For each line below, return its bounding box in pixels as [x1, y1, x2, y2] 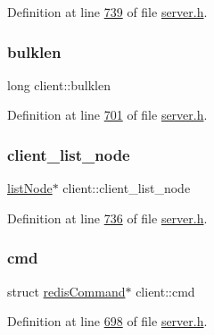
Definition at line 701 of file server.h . [7, 105, 208, 124]
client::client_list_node [62, 179, 191, 197]
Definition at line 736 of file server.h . [7, 208, 208, 227]
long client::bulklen [7, 75, 111, 94]
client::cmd [136, 281, 195, 300]
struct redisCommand [7, 281, 126, 300]
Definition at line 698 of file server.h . [7, 312, 208, 331]
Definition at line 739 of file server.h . [7, 3, 208, 21]
